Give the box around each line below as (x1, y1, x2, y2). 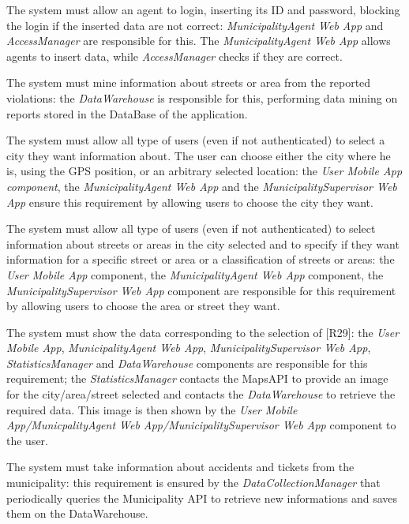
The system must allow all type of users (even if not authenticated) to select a (6, 132, 385, 148)
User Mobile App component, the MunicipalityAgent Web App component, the (6, 266, 384, 283)
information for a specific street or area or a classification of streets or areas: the (6, 251, 395, 268)
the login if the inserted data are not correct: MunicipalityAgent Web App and (6, 17, 384, 33)
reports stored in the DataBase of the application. (6, 105, 248, 122)
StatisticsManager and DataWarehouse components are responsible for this (6, 354, 368, 371)
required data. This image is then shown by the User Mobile (6, 401, 298, 417)
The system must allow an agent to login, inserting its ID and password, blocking (6, 2, 400, 17)
